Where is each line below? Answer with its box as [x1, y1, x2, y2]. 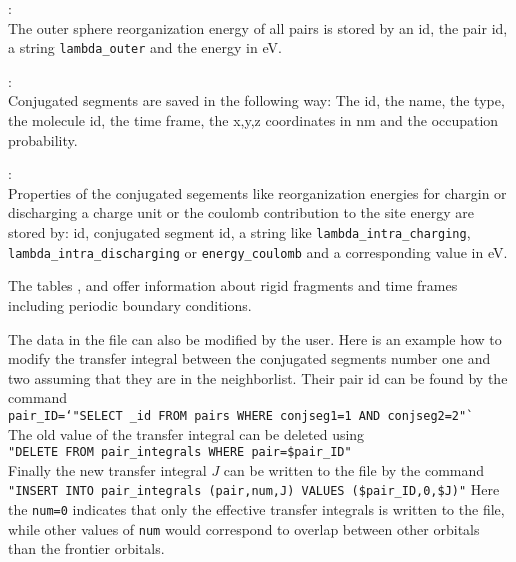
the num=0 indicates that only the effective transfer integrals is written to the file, [8, 499, 505, 520]
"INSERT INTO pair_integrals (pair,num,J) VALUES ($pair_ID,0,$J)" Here [8, 479, 500, 500]
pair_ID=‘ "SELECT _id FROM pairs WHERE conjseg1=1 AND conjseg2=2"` [8, 408, 474, 423]
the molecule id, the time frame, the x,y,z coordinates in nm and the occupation [8, 110, 499, 131]
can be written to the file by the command [223, 459, 485, 480]
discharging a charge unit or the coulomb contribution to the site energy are [8, 202, 474, 223]
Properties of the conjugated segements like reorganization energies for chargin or [8, 182, 507, 203]
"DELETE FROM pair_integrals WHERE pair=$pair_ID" [8, 445, 352, 460]
